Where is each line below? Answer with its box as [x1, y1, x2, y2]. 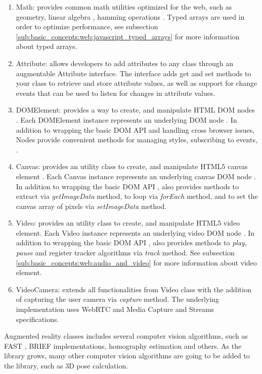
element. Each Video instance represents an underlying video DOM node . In [16, 227, 255, 238]
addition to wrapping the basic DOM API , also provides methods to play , [16, 237, 247, 248]
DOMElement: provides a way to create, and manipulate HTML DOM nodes [16, 104, 255, 115]
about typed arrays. [16, 41, 77, 51]
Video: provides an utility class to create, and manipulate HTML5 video [16, 218, 240, 228]
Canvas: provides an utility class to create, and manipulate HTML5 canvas [16, 161, 248, 172]
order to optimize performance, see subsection [16, 21, 158, 32]
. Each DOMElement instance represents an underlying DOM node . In [16, 114, 237, 125]
